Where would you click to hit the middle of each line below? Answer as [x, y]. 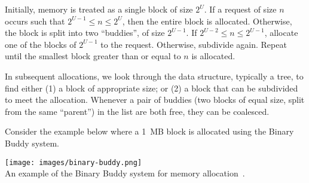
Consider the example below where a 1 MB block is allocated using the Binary [149, 131]
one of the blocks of [41, 44]
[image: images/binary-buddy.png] [74, 162]
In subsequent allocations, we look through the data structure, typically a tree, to [154, 76]
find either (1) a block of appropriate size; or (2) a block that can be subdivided [152, 88]
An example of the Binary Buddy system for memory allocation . [125, 173]
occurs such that [35, 21]
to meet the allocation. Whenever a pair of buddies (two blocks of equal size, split [155, 100]
